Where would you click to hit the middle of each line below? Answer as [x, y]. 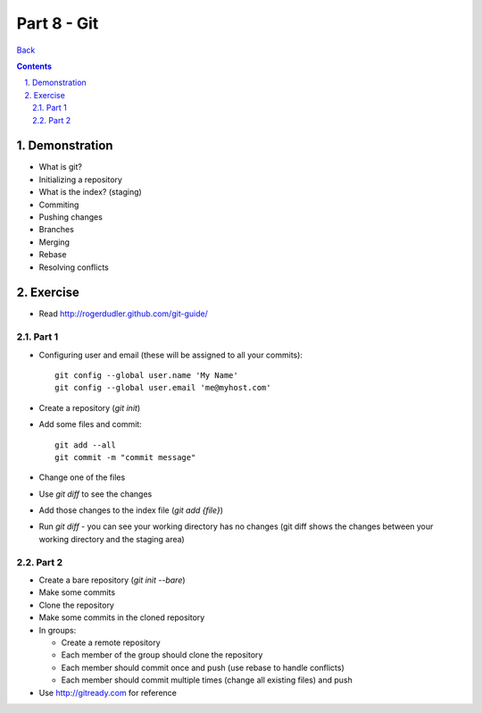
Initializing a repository [80, 180]
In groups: [58, 630]
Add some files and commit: [90, 424]
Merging [54, 242]
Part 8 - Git [58, 23]
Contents [34, 66]
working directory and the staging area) [112, 539]
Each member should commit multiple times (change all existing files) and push [207, 680]
